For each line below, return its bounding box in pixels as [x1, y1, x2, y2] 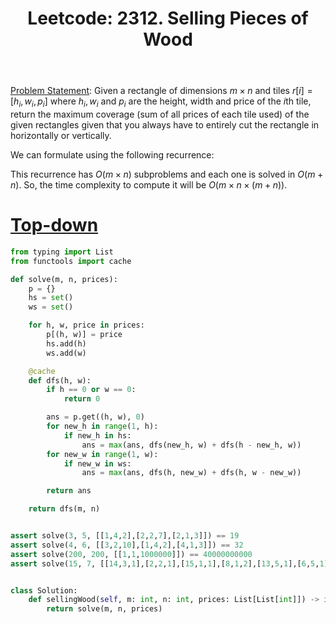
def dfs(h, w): [28, 375, 92, 386]
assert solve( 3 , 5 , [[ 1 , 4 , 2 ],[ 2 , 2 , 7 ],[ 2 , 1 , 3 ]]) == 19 [10, 531, 240, 541]
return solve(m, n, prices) [46, 604, 163, 614]
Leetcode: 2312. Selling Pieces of [27, 7, 309, 30]
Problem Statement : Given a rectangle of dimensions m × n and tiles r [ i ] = [10, 85, 313, 97]
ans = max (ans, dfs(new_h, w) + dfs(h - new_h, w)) [81, 440, 302, 450]
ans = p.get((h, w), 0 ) [46, 412, 145, 422]
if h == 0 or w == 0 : [46, 385, 137, 395]
